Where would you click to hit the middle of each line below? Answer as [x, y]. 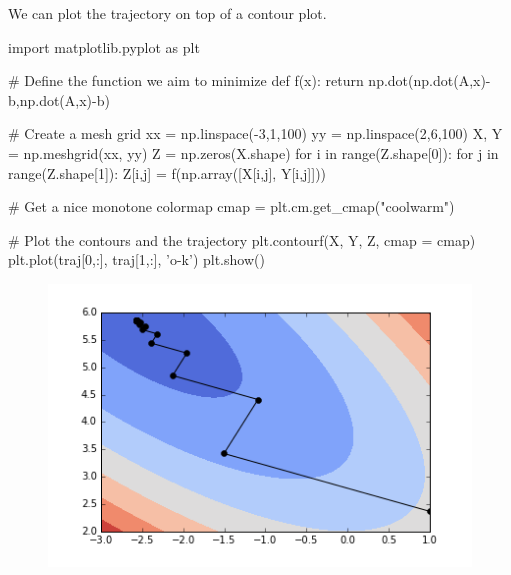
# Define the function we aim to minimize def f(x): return [186, 80]
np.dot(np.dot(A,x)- [429, 80]
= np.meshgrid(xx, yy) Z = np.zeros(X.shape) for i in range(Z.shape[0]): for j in [253, 152]
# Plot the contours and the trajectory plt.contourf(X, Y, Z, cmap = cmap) [242, 239]
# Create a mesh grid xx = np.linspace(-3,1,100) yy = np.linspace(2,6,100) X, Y [255, 133]
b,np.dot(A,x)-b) [59, 99]
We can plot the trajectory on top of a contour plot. [167, 13]
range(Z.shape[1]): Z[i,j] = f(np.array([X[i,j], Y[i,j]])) [167, 172]
